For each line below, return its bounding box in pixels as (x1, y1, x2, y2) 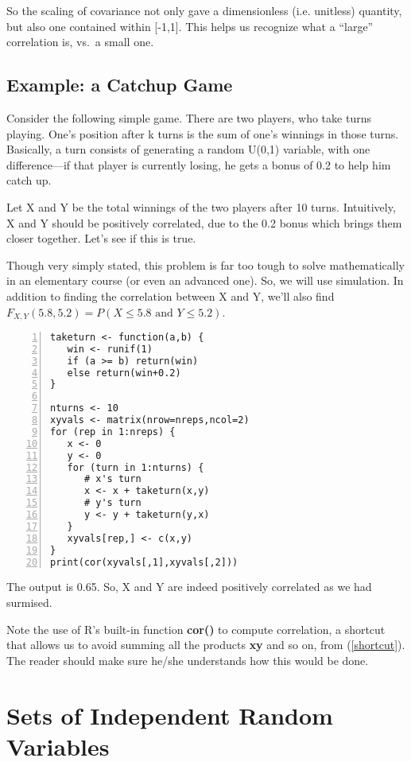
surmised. (6, 594, 52, 611)
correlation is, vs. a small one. (6, 33, 154, 50)
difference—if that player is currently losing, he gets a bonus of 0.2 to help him (6, 156, 391, 173)
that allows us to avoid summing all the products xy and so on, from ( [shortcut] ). (6, 636, 405, 653)
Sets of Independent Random (6, 698, 333, 731)
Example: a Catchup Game (6, 72, 233, 97)
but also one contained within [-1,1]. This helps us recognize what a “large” (6, 17, 374, 34)
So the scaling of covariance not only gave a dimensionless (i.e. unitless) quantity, (6, 2, 402, 18)
